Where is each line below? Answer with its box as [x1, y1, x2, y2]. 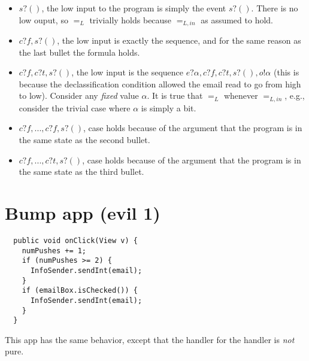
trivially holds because [89, 13, 172, 26]
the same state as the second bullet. [19, 134, 150, 146]
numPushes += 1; [22, 246, 87, 255]
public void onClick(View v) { [13, 236, 138, 245]
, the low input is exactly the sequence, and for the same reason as [57, 34, 301, 47]
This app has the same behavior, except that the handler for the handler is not [5, 333, 295, 345]
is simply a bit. [141, 101, 196, 114]
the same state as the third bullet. [19, 165, 144, 178]
